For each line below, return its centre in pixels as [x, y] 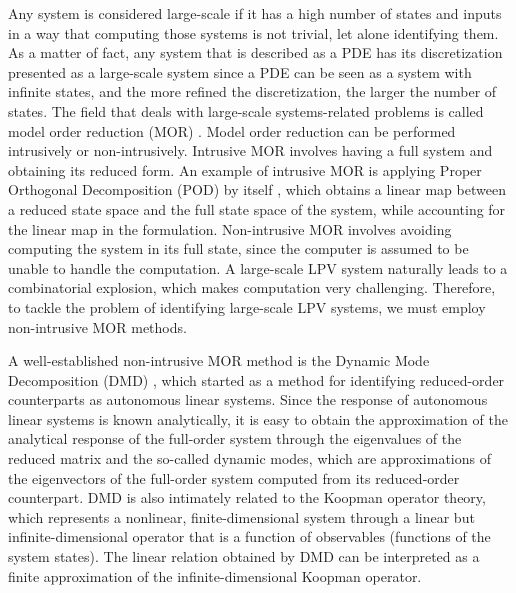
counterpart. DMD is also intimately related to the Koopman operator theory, [247, 497]
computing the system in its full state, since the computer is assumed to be [238, 248]
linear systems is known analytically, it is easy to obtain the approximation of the [258, 418]
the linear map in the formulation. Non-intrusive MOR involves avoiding [230, 228]
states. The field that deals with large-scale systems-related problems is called [246, 110]
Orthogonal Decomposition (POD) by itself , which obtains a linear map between [257, 189]
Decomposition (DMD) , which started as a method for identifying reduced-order [256, 379]
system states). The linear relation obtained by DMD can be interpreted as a [244, 556]
